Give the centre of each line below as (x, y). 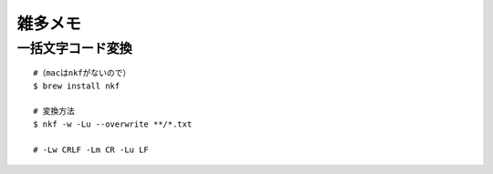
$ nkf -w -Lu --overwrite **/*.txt (113, 124)
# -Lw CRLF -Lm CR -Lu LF (91, 149)
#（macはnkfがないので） (82, 73)
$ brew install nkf (77, 86)
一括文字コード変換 (74, 48)
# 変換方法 (54, 111)
